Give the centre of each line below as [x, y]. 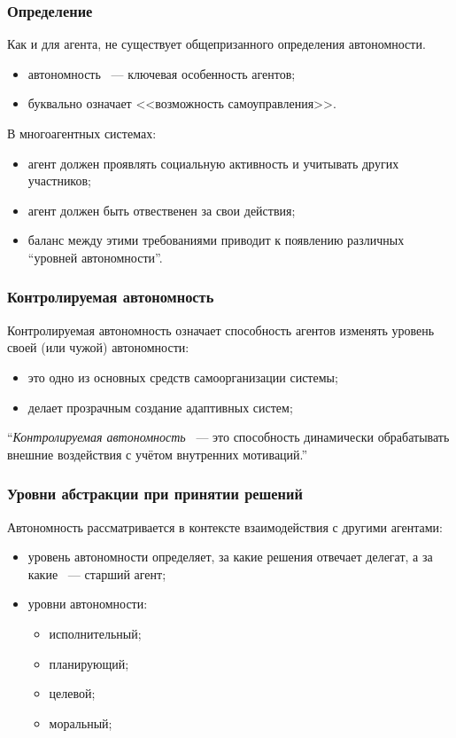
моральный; [81, 722]
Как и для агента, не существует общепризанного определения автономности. [216, 44]
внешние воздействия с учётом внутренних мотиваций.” [158, 454]
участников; [59, 181]
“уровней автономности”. [95, 257]
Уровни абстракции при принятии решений [155, 494]
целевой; [72, 693]
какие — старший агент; [97, 573]
